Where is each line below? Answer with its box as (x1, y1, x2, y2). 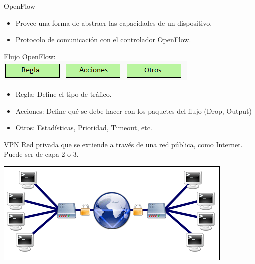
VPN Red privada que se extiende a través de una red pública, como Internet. (4, 139, 243, 149)
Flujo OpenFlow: (4, 51, 56, 61)
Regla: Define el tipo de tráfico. (15, 88, 112, 99)
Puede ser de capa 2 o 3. (4, 149, 79, 159)
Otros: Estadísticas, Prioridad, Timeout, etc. (15, 122, 152, 133)
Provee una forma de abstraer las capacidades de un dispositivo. (15, 17, 212, 28)
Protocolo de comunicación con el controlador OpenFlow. (15, 34, 191, 45)
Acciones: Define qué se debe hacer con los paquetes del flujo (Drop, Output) (15, 105, 252, 116)
